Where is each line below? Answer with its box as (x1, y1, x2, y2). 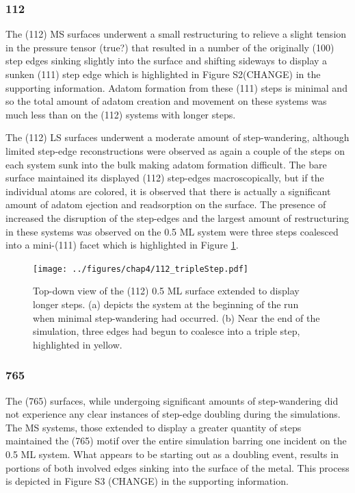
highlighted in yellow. (33, 337, 122, 351)
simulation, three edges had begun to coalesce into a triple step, (33, 324, 300, 338)
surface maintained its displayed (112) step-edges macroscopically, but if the (5, 170, 324, 185)
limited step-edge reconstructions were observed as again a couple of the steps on (5, 143, 345, 157)
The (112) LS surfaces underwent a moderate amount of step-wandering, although (5, 130, 350, 144)
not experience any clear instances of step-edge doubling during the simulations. (5, 407, 341, 421)
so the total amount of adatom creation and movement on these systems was (5, 94, 327, 108)
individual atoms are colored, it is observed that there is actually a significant (5, 184, 331, 198)
